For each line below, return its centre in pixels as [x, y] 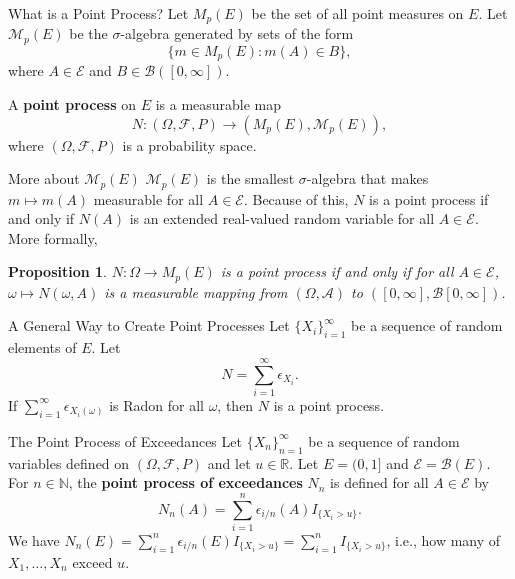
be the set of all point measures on [357, 13]
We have [34, 539]
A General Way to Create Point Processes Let [149, 325]
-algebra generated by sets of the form [237, 33]
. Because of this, [296, 198]
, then [235, 404]
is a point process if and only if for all [337, 271]
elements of [42, 347]
